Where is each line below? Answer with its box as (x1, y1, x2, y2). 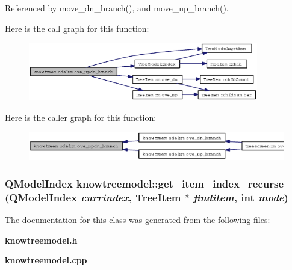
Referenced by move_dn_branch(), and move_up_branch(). (5, 2, 229, 14)
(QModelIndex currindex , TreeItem (5, 189, 181, 204)
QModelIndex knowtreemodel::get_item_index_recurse (5, 176, 284, 191)
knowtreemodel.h (5, 233, 78, 246)
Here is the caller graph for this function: (5, 111, 157, 123)
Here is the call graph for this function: (5, 22, 149, 34)
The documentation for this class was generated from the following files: (5, 213, 270, 226)
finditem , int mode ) (193, 189, 288, 204)
